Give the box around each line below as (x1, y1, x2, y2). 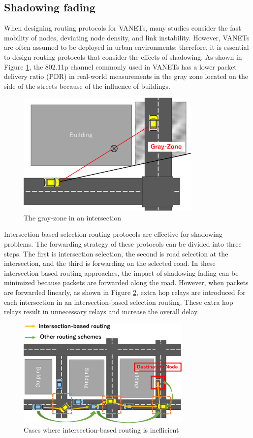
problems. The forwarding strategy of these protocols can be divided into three (4, 239, 242, 249)
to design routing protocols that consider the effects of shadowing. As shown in (4, 51, 242, 62)
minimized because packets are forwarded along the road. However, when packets (4, 277, 249, 288)
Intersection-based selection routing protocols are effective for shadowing (4, 229, 222, 239)
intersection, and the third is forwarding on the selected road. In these (4, 258, 216, 268)
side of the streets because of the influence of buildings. (4, 80, 170, 91)
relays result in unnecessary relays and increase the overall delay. (4, 306, 199, 317)
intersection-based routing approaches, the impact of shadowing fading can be (4, 267, 239, 278)
